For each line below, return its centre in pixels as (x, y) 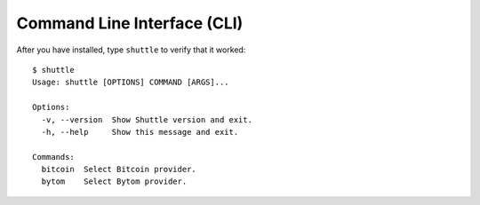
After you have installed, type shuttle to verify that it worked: (131, 50)
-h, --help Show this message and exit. (140, 132)
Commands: (53, 157)
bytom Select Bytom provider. (114, 181)
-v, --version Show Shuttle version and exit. (147, 119)
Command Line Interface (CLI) (130, 23)
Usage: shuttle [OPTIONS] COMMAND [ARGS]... (131, 83)
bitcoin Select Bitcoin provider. (119, 170)
